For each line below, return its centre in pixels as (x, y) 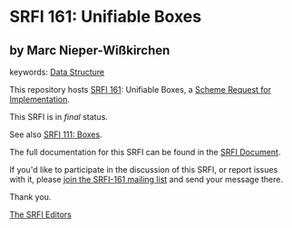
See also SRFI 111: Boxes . (56, 134)
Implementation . (40, 99)
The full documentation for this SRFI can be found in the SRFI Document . (145, 152)
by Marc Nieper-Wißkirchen (90, 50)
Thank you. (30, 197)
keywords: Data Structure (57, 72)
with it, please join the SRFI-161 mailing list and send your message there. (146, 179)
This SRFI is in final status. (59, 117)
